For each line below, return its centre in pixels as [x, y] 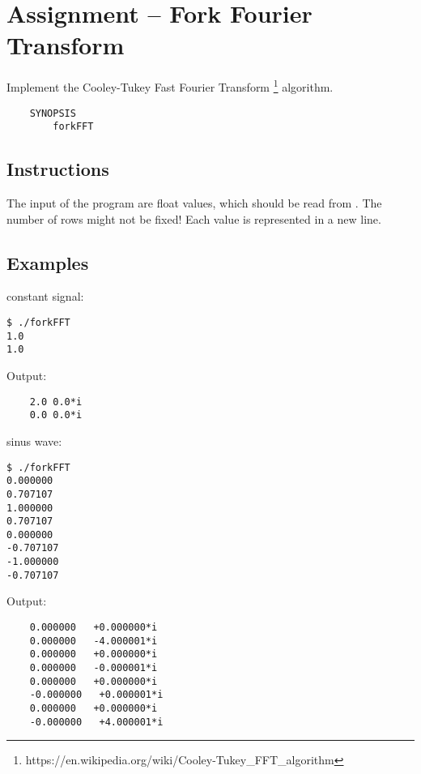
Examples [48, 262]
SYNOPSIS [53, 113]
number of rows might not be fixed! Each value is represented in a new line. [194, 218]
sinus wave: [34, 440]
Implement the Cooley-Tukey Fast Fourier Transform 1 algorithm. [170, 86]
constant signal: [45, 296]
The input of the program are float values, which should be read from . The [194, 203]
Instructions [58, 169]
